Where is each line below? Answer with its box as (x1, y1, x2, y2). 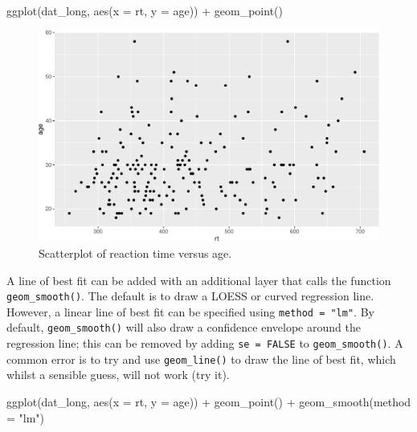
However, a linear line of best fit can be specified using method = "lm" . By (6, 303, 374, 320)
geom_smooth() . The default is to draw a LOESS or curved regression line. (6, 287, 374, 304)
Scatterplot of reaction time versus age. (39, 244, 232, 261)
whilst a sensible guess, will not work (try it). (6, 366, 230, 383)
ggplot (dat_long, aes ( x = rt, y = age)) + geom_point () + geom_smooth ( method (6, 393, 411, 410)
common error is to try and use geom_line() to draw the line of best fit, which (6, 350, 396, 367)
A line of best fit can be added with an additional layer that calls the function (6, 271, 391, 288)
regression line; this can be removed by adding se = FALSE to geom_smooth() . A (6, 335, 403, 352)
